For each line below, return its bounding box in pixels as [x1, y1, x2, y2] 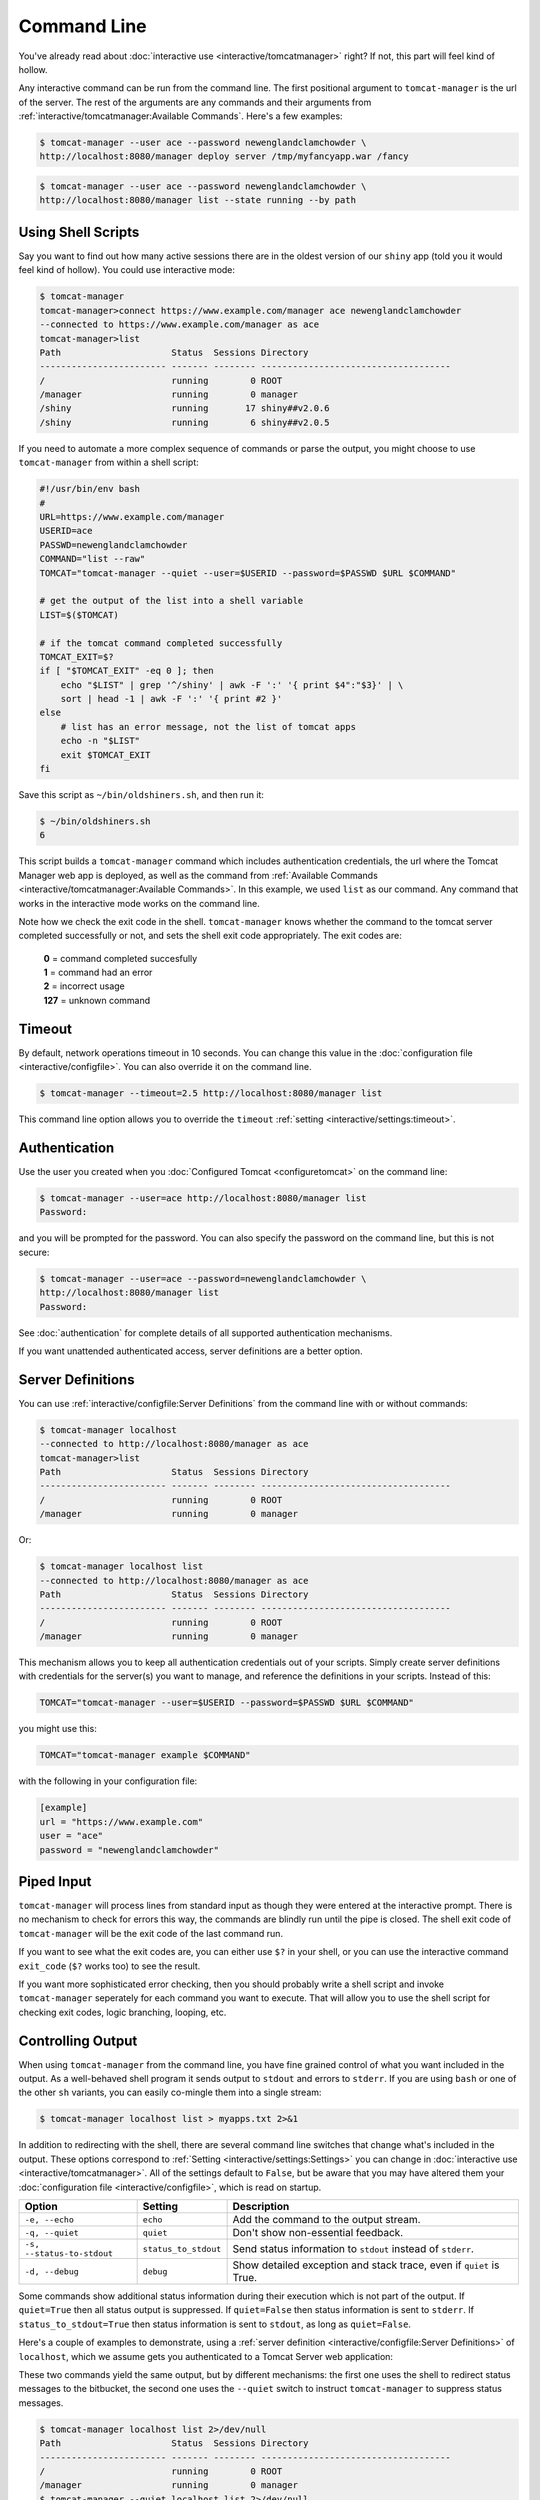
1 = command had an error [43, 966, 153, 979]
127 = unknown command [43, 994, 151, 1006]
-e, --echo [24, 2214, 75, 2225]
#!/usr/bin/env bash [39, 483, 140, 495]
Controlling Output [18, 2032, 138, 2049]
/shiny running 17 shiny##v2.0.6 [39, 403, 330, 414]
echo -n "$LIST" [60, 735, 140, 747]
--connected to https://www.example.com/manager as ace [39, 319, 320, 330]
